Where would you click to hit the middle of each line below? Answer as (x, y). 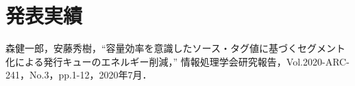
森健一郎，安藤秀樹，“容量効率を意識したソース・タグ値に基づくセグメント (175, 48)
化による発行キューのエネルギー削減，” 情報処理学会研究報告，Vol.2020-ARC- (177, 61)
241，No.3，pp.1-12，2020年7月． (79, 75)
